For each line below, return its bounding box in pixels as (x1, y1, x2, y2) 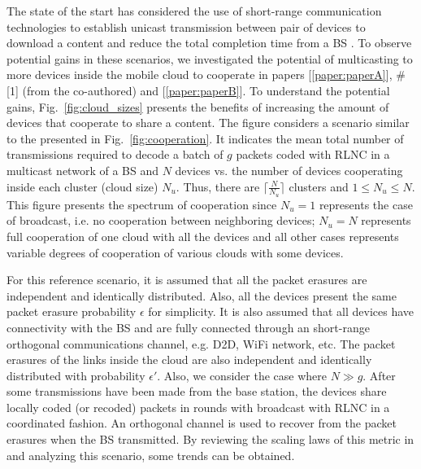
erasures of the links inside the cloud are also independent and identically (7, 351, 372, 368)
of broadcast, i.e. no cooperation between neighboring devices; (7, 212, 315, 229)
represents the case (319, 195, 413, 213)
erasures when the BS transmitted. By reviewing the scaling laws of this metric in (7, 431, 414, 448)
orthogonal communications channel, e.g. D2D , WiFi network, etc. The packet (7, 335, 396, 352)
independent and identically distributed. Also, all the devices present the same (7, 287, 397, 304)
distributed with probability (7, 366, 145, 384)
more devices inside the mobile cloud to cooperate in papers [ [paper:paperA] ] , (7, 66, 393, 83)
